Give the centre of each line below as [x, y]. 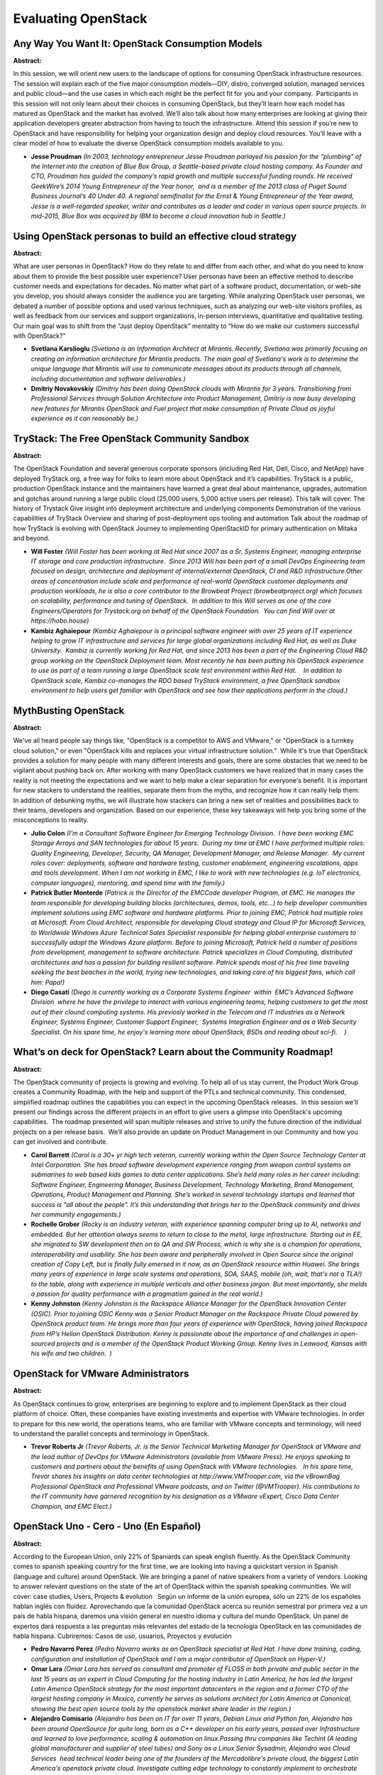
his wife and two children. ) [72, 1353]
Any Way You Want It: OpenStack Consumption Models [138, 44]
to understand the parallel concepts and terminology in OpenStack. [111, 1433]
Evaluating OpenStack [80, 18]
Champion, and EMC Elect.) [72, 1506]
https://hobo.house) [60, 621]
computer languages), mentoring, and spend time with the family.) [128, 883]
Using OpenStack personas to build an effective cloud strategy [155, 236]
